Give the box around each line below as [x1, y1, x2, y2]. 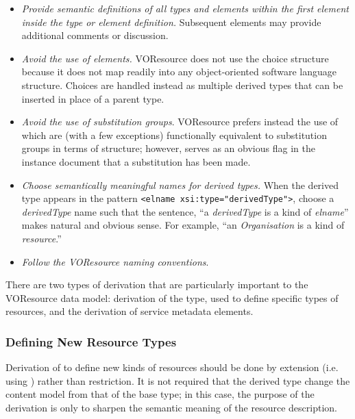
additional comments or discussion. [21, 28, 169, 42]
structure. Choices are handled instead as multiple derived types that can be [21, 77, 343, 92]
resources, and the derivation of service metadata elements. [5, 304, 254, 318]
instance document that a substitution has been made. [21, 154, 251, 168]
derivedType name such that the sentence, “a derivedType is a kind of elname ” [21, 204, 349, 218]
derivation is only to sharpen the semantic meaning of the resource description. [5, 400, 337, 414]
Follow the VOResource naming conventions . [21, 254, 209, 268]
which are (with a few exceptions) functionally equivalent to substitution [21, 127, 327, 142]
